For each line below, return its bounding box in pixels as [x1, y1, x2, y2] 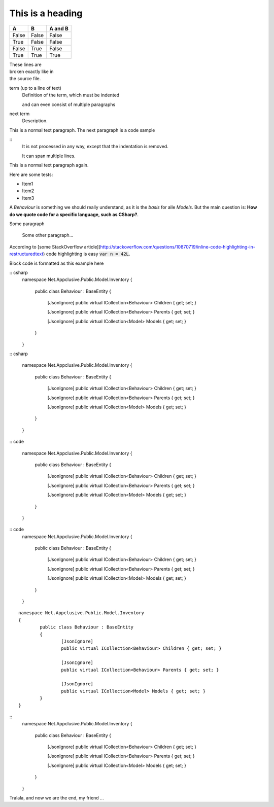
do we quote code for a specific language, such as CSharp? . [9, 211, 139, 218]
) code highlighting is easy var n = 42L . [43, 251, 130, 257]
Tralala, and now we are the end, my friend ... [9, 795, 104, 801]
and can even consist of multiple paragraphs [22, 101, 116, 108]
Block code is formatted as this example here [9, 260, 104, 266]
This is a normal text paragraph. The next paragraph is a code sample [9, 127, 155, 133]
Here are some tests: [9, 171, 53, 178]
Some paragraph [9, 221, 45, 227]
